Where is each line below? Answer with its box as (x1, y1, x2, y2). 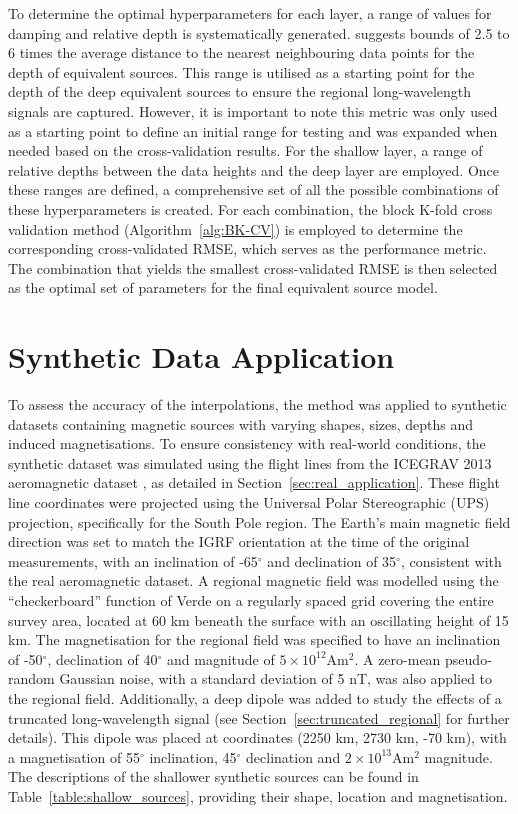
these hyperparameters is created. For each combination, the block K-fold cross (8, 198, 493, 219)
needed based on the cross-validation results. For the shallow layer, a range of (8, 140, 483, 161)
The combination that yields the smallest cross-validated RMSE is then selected (8, 257, 498, 278)
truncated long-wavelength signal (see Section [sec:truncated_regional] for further (8, 707, 510, 728)
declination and (246, 746, 341, 767)
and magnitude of (167, 648, 275, 669)
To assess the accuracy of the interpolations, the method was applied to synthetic (8, 394, 507, 415)
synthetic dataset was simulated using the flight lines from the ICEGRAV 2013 (8, 452, 492, 473)
